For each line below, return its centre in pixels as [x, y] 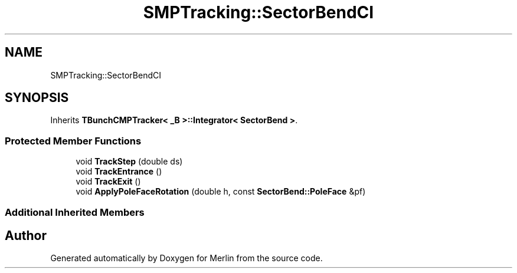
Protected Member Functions [73, 141]
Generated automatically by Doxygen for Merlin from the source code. [186, 258]
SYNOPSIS [37, 98]
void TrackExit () [108, 182]
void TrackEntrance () [119, 172]
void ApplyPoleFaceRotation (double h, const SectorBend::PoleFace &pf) [221, 192]
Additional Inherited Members [75, 212]
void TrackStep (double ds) [129, 162]
